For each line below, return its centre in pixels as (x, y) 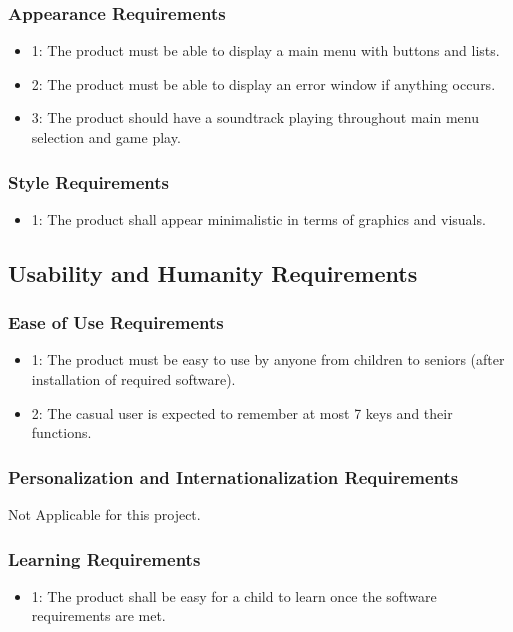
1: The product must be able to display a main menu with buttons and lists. (265, 50)
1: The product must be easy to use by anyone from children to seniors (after (268, 359)
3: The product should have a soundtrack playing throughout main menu (255, 117)
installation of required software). (133, 379)
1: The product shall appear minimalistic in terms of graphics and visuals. (258, 218)
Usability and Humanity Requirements (213, 272)
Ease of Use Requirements (116, 322)
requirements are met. (98, 615)
